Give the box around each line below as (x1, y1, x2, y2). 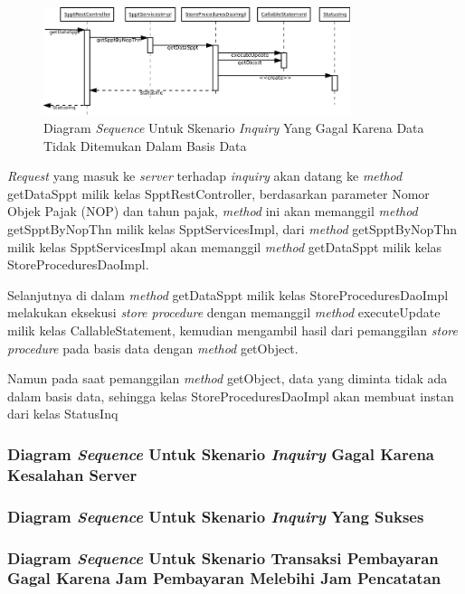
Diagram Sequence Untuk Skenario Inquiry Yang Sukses (7, 504, 424, 527)
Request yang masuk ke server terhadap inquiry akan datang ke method (7, 166, 403, 185)
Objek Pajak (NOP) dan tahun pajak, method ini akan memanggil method (7, 202, 418, 221)
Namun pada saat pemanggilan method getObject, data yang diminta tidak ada (7, 369, 448, 388)
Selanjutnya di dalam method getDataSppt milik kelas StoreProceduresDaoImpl (7, 285, 449, 304)
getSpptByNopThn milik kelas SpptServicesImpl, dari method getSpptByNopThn (7, 220, 458, 239)
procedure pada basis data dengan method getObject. (7, 338, 299, 357)
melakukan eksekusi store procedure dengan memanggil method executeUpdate (7, 303, 441, 322)
